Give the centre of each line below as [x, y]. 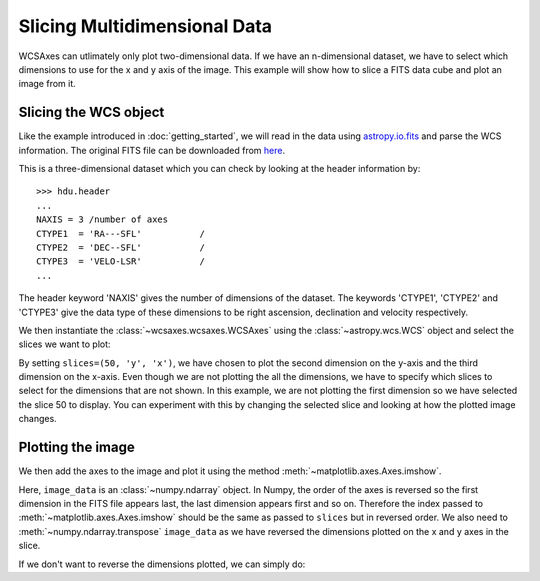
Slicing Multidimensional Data [145, 26]
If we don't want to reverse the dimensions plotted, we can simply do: [162, 564]
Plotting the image [76, 447]
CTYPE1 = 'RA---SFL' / [120, 233]
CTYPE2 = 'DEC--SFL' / [120, 247]
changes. [37, 419]
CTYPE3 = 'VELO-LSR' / [120, 261]
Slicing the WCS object [91, 112]
